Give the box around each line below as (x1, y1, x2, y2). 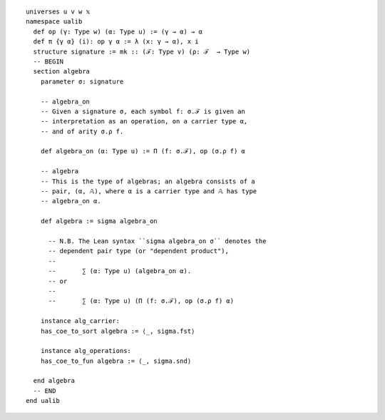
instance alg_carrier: (40, 317, 120, 325)
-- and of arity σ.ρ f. (40, 127, 124, 135)
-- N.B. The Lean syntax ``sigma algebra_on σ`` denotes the (48, 237, 267, 245)
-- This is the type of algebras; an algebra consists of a (40, 177, 256, 185)
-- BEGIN (33, 57, 64, 66)
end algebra (33, 377, 75, 385)
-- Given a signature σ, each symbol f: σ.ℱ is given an (40, 107, 245, 116)
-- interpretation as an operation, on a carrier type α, (40, 118, 248, 126)
